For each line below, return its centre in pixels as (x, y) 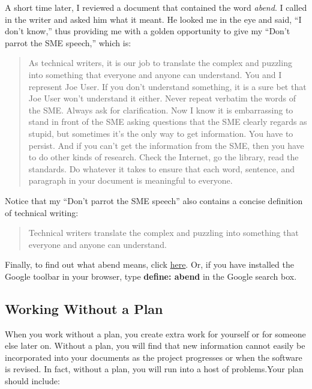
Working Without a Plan (84, 308)
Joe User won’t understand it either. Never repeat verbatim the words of (162, 98)
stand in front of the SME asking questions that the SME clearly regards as (168, 122)
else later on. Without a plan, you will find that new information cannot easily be (155, 345)
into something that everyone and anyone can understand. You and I (155, 74)
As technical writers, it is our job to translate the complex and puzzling (160, 63)
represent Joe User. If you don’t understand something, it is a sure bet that (167, 86)
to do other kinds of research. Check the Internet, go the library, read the (163, 157)
